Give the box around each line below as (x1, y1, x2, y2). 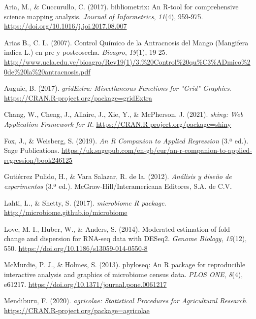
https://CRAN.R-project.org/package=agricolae (4, 305, 150, 315)
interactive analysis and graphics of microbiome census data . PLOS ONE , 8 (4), (4, 269, 243, 280)
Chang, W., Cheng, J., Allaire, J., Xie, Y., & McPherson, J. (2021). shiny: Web (4, 109, 243, 119)
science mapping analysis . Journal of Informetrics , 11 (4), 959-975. (4, 11, 203, 21)
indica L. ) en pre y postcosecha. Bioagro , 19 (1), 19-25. (4, 47, 167, 57)
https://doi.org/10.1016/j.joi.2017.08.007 (4, 21, 127, 31)
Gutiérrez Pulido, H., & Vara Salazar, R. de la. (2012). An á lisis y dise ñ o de (4, 171, 232, 181)
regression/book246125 (4, 154, 73, 165)
